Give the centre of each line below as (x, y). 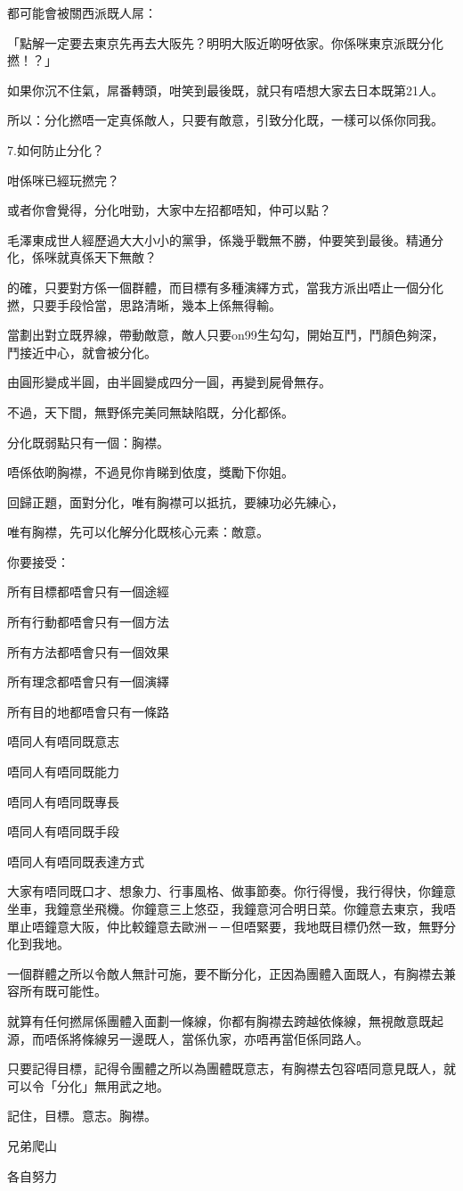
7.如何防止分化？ (56, 149)
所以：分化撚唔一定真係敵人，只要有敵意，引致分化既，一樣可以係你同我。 (225, 120)
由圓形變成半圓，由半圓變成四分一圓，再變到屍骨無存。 (169, 382)
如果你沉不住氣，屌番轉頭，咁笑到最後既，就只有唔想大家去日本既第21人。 (225, 90)
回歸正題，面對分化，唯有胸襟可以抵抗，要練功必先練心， (175, 501)
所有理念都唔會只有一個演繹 (88, 682)
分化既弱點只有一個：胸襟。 (88, 442)
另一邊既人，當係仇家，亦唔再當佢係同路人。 (237, 1038)
